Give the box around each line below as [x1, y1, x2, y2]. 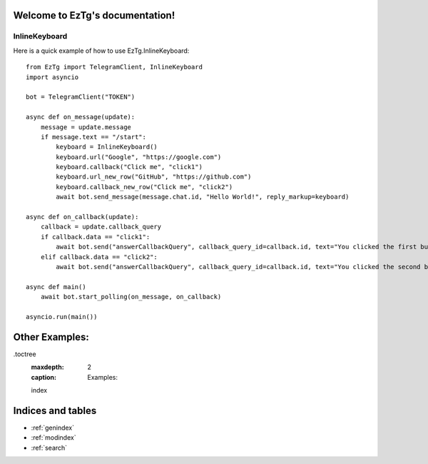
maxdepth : [31, 363, 64, 371]
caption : [31, 373, 57, 381]
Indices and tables [13, 404, 97, 417]
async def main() [26, 283, 86, 291]
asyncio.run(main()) [26, 313, 98, 321]
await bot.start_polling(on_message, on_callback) [40, 293, 222, 301]
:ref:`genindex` [31, 423, 75, 432]
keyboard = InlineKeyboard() [56, 143, 158, 151]
